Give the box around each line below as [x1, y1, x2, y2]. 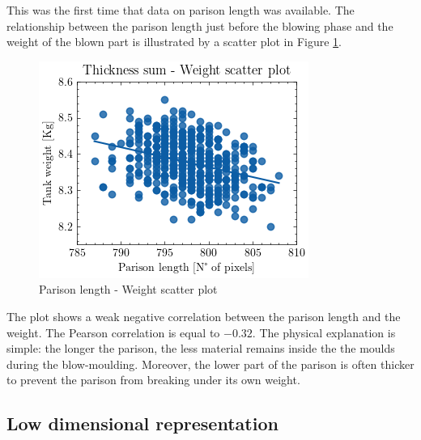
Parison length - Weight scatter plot [39, 281, 218, 298]
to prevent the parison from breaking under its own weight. [6, 371, 300, 388]
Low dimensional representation [6, 411, 279, 436]
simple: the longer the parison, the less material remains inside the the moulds [6, 340, 395, 357]
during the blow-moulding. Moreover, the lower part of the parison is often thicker [6, 355, 415, 372]
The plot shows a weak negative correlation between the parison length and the [6, 307, 401, 324]
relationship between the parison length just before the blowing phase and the [6, 17, 393, 34]
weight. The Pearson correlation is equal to [6, 324, 220, 341]
